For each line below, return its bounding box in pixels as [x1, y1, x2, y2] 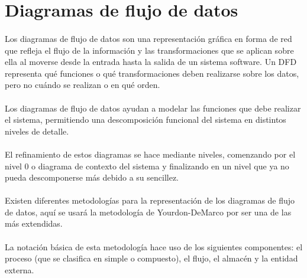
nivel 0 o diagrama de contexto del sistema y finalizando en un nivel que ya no [5, 159, 289, 172]
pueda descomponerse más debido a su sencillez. [5, 171, 179, 184]
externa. [5, 263, 34, 276]
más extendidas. [5, 217, 63, 230]
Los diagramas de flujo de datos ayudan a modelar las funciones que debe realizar [5, 102, 301, 114]
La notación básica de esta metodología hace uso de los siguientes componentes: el [5, 240, 303, 253]
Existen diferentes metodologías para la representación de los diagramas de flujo [5, 194, 295, 207]
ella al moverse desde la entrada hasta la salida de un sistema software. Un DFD [5, 55, 297, 68]
